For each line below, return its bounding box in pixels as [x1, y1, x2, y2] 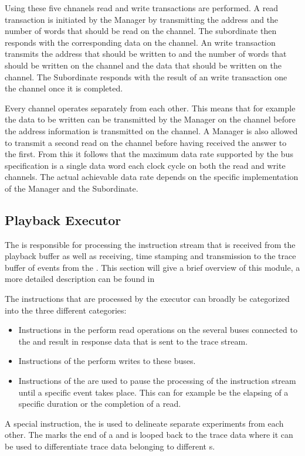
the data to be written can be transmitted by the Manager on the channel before [5, 113, 296, 125]
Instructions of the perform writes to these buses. [18, 355, 196, 367]
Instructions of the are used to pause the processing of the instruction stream [18, 375, 296, 387]
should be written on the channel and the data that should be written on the [5, 59, 282, 71]
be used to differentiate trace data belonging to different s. [5, 440, 215, 452]
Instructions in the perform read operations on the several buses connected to [18, 324, 297, 336]
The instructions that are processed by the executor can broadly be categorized [5, 292, 290, 305]
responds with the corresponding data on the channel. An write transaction [5, 36, 276, 48]
